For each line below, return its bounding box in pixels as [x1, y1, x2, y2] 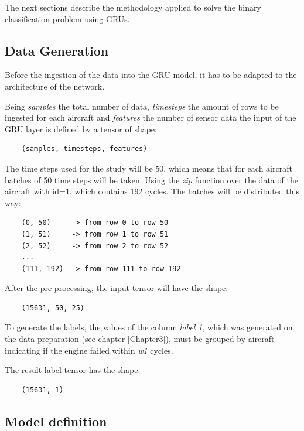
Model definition [5, 412, 107, 430]
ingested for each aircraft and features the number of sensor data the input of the [5, 111, 296, 124]
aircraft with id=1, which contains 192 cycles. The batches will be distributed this [5, 185, 299, 197]
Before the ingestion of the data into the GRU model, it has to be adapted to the [5, 69, 297, 81]
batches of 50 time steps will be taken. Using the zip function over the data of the [5, 173, 298, 186]
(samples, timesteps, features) [21, 145, 148, 153]
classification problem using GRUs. [5, 12, 130, 25]
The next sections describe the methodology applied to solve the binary [5, 1, 261, 13]
